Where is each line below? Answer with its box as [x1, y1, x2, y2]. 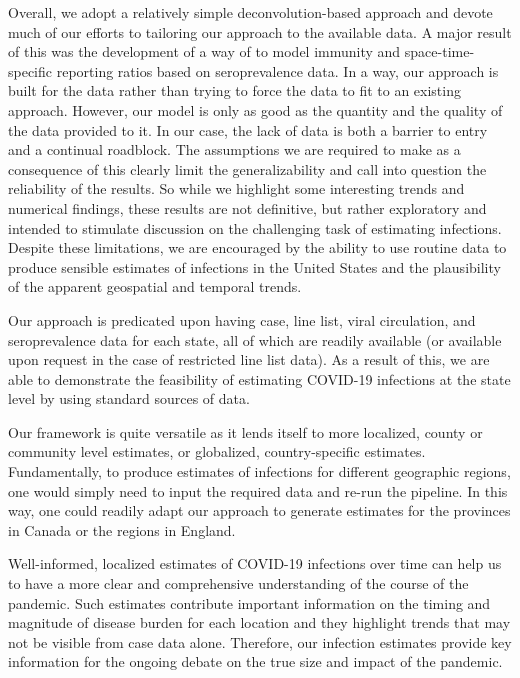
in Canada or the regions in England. [8, 519, 236, 540]
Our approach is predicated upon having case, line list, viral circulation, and [8, 309, 476, 330]
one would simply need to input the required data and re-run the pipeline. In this [8, 480, 508, 501]
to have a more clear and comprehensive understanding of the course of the [8, 573, 469, 594]
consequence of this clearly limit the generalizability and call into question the [8, 158, 487, 179]
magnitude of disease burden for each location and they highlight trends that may [8, 612, 511, 633]
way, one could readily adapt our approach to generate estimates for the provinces [8, 500, 511, 521]
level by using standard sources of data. [8, 388, 250, 409]
